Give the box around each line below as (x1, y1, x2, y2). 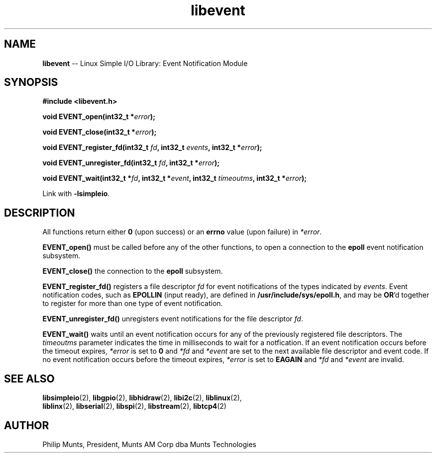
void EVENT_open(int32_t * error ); (42, 112, 155, 121)
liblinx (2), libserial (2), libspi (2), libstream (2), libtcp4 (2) (42, 402, 226, 411)
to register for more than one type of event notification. (42, 299, 223, 308)
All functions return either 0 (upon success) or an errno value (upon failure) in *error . (42, 228, 322, 236)
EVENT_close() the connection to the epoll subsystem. (42, 267, 223, 276)
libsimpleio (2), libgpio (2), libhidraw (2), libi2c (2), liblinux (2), (42, 393, 242, 402)
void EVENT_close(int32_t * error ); (42, 128, 157, 137)
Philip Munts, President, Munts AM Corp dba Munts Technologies (42, 440, 257, 449)
